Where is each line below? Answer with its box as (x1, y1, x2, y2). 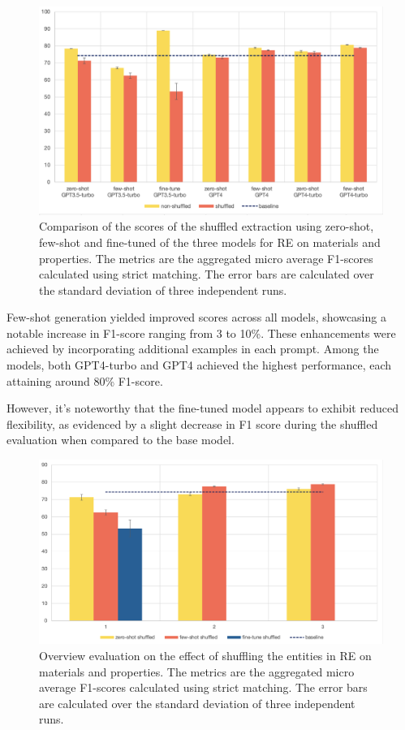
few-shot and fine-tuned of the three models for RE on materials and (39, 233, 381, 250)
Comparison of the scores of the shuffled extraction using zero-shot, (39, 218, 374, 235)
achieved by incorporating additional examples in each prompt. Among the (6, 340, 379, 357)
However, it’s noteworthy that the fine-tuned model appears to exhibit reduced (6, 400, 399, 417)
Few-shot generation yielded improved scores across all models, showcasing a (6, 309, 386, 326)
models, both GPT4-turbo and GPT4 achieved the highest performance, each (6, 356, 392, 374)
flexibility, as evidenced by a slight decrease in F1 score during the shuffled (6, 415, 378, 432)
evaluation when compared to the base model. (6, 431, 235, 448)
